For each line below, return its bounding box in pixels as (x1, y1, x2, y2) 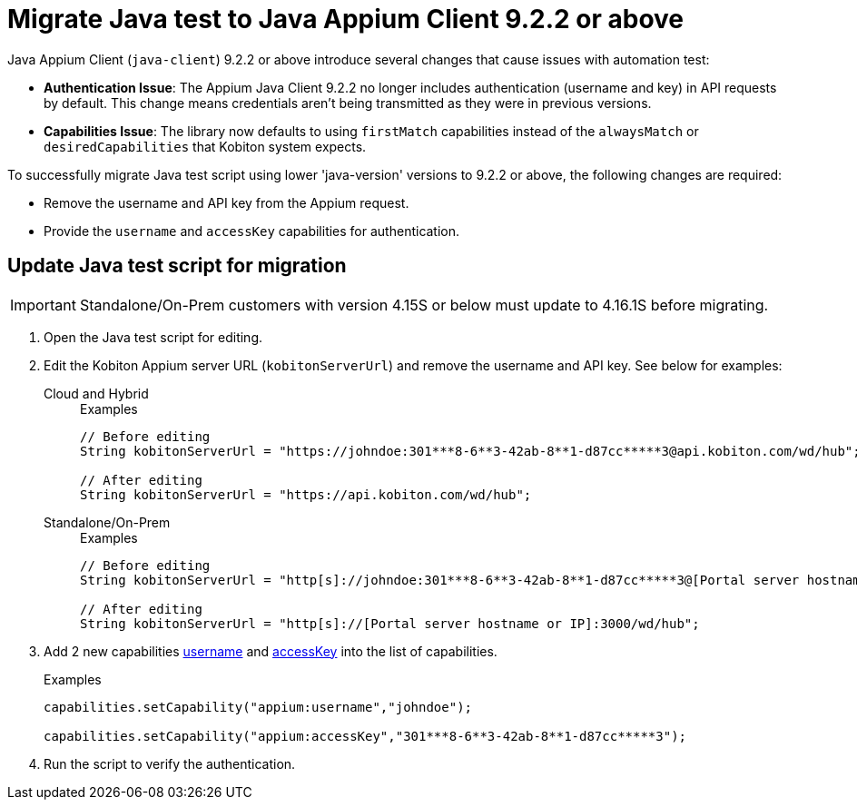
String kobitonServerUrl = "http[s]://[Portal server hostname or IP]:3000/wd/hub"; (80, 615, 700, 631)
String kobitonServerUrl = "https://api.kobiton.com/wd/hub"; (80, 487, 532, 502)
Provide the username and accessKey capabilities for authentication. (44, 222, 460, 239)
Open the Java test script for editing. (44, 329, 263, 345)
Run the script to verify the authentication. (44, 755, 296, 772)
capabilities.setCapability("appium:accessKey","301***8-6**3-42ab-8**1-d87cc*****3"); (44, 728, 687, 743)
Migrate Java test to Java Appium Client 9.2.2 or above (7, 4, 685, 34)
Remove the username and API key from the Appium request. (44, 194, 409, 211)
